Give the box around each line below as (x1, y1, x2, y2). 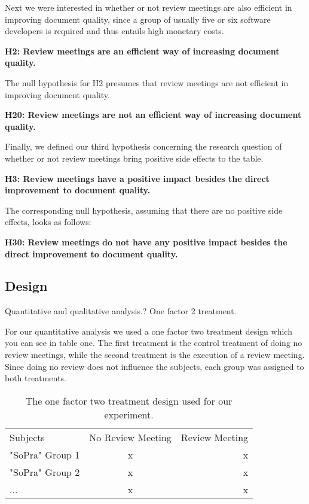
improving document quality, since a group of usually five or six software (5, 13, 271, 25)
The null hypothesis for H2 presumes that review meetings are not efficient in (5, 76, 289, 89)
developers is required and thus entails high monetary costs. (5, 25, 224, 37)
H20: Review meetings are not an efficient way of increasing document (5, 108, 302, 121)
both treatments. (5, 372, 66, 384)
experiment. (104, 407, 154, 421)
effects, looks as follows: (5, 215, 91, 228)
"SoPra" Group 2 (10, 464, 80, 479)
